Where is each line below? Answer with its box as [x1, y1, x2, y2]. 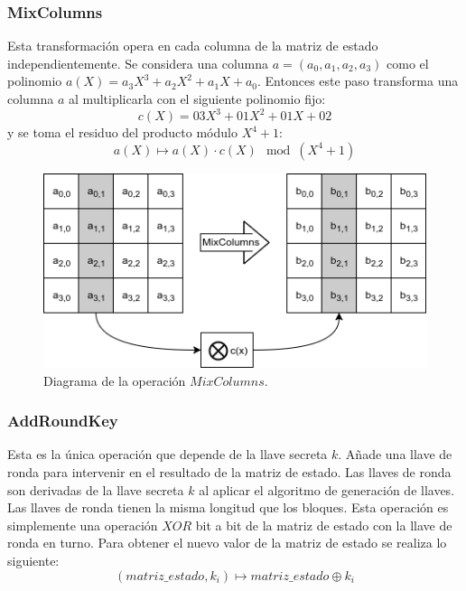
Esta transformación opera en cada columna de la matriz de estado [7, 36, 378, 55]
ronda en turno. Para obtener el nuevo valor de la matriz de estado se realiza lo [7, 533, 447, 552]
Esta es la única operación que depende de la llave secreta [7, 445, 328, 464]
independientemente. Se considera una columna [7, 53, 269, 72]
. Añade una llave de [338, 445, 452, 464]
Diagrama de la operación [43, 371, 186, 389]
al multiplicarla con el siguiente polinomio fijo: [69, 89, 326, 108]
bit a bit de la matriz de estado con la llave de [195, 515, 452, 534]
